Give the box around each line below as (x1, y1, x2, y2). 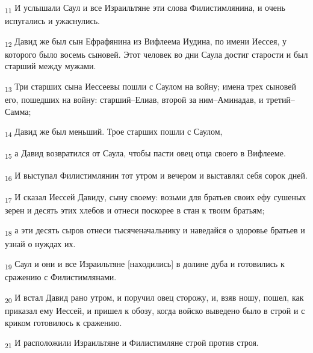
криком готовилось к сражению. (5, 316, 122, 328)
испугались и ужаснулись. (5, 14, 100, 27)
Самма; (5, 105, 31, 117)
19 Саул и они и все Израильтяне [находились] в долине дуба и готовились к (5, 257, 285, 271)
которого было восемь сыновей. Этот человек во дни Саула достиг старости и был (5, 48, 308, 60)
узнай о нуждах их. (5, 237, 76, 250)
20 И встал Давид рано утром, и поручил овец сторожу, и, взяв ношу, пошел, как (5, 290, 304, 305)
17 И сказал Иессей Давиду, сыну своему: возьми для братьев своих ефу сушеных (5, 190, 306, 204)
